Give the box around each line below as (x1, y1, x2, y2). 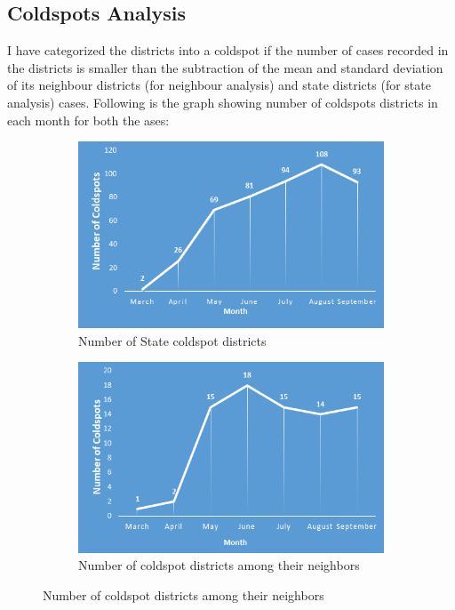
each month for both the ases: (7, 110, 170, 129)
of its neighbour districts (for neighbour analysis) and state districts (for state (7, 76, 431, 94)
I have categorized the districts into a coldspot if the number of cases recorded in (7, 41, 449, 60)
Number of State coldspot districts (78, 331, 267, 349)
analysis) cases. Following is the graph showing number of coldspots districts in (7, 92, 438, 111)
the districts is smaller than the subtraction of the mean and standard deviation (7, 58, 443, 76)
